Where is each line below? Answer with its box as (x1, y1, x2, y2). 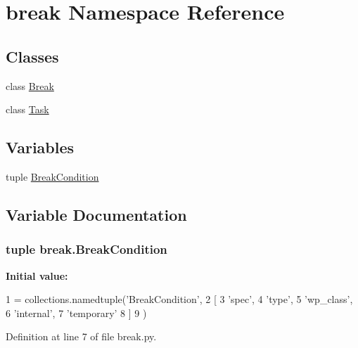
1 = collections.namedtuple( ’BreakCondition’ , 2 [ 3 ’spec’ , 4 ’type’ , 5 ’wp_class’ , (6, 292, 353, 307)
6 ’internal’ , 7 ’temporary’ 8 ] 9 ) (6, 305, 147, 320)
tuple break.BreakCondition (6, 240, 167, 258)
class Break (6, 78, 54, 93)
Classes (6, 45, 59, 67)
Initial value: (6, 268, 68, 283)
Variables (6, 136, 75, 158)
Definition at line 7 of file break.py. (6, 329, 157, 344)
